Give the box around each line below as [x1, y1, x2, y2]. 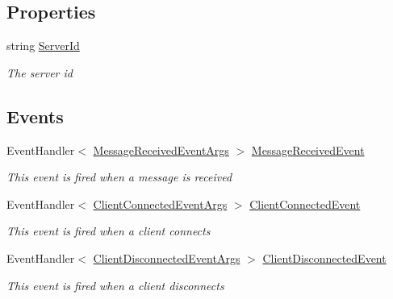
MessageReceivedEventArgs [93, 141, 229, 158]
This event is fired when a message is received [6, 168, 232, 185]
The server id [6, 64, 73, 81]
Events [6, 103, 64, 128]
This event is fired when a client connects [6, 222, 211, 239]
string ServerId [6, 37, 80, 54]
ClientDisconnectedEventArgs [93, 249, 240, 266]
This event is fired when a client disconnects [6, 276, 224, 293]
